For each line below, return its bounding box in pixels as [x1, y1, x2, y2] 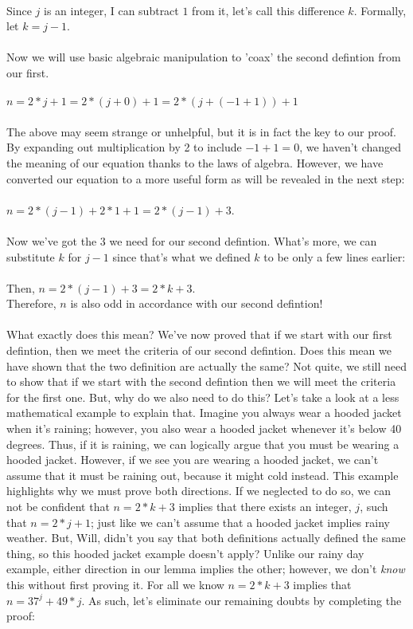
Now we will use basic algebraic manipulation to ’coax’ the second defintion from [6, 49, 401, 65]
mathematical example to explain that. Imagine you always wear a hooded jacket [6, 404, 402, 421]
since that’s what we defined [112, 248, 251, 265]
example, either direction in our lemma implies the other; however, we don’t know [6, 560, 405, 577]
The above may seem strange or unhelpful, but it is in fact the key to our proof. [6, 123, 396, 140]
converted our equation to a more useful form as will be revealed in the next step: [6, 170, 405, 187]
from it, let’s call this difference [192, 2, 345, 18]
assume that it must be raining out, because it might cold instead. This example [6, 466, 399, 483]
